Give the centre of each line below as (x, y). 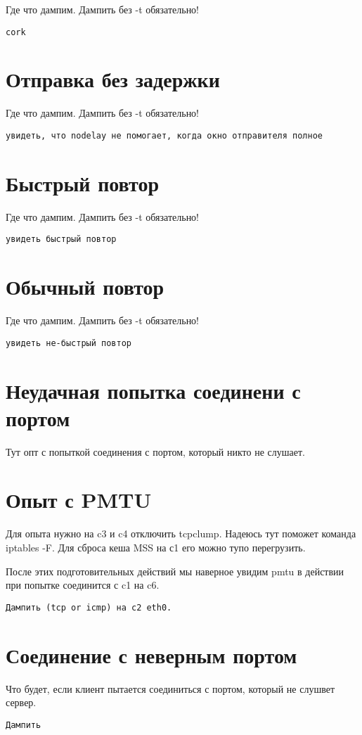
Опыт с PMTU (79, 500)
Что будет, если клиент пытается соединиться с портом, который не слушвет (170, 688)
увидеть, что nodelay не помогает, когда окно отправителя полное (164, 135)
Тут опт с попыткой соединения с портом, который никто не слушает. (156, 451)
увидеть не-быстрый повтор (69, 343)
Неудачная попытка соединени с (153, 390)
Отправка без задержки (113, 79)
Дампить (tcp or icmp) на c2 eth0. (89, 607)
